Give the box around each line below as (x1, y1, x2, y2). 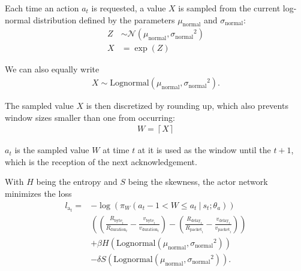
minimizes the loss (5, 187, 72, 200)
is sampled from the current (178, 2, 281, 14)
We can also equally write (5, 63, 100, 75)
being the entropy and (36, 175, 118, 188)
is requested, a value (91, 2, 166, 14)
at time (103, 144, 130, 156)
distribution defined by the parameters (33, 13, 175, 26)
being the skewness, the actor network (128, 175, 268, 188)
